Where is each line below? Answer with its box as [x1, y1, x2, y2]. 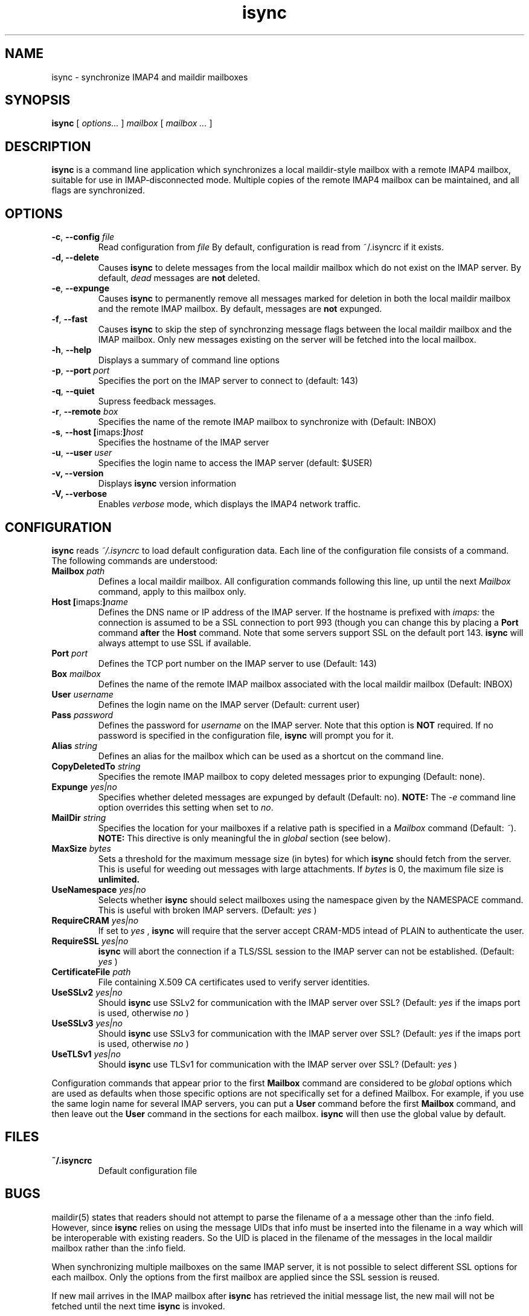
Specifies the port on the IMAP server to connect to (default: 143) [98, 375, 358, 386]
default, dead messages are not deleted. [98, 273, 260, 284]
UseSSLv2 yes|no [51, 987, 123, 997]
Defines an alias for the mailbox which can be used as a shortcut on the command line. [98, 750, 444, 761]
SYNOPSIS [5, 92, 71, 108]
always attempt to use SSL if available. [98, 637, 251, 648]
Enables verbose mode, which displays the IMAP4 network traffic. [98, 499, 361, 510]
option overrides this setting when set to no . [98, 802, 274, 812]
